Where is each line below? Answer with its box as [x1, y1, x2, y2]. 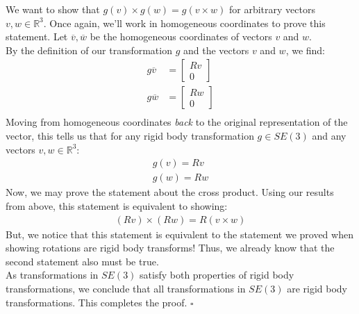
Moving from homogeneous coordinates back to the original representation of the [6, 115, 348, 129]
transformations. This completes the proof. [6, 295, 187, 309]
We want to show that [6, 2, 100, 16]
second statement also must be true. [6, 254, 159, 268]
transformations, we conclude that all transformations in [6, 281, 246, 295]
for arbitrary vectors [229, 2, 315, 16]
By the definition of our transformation [6, 42, 172, 57]
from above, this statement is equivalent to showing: [6, 198, 228, 213]
